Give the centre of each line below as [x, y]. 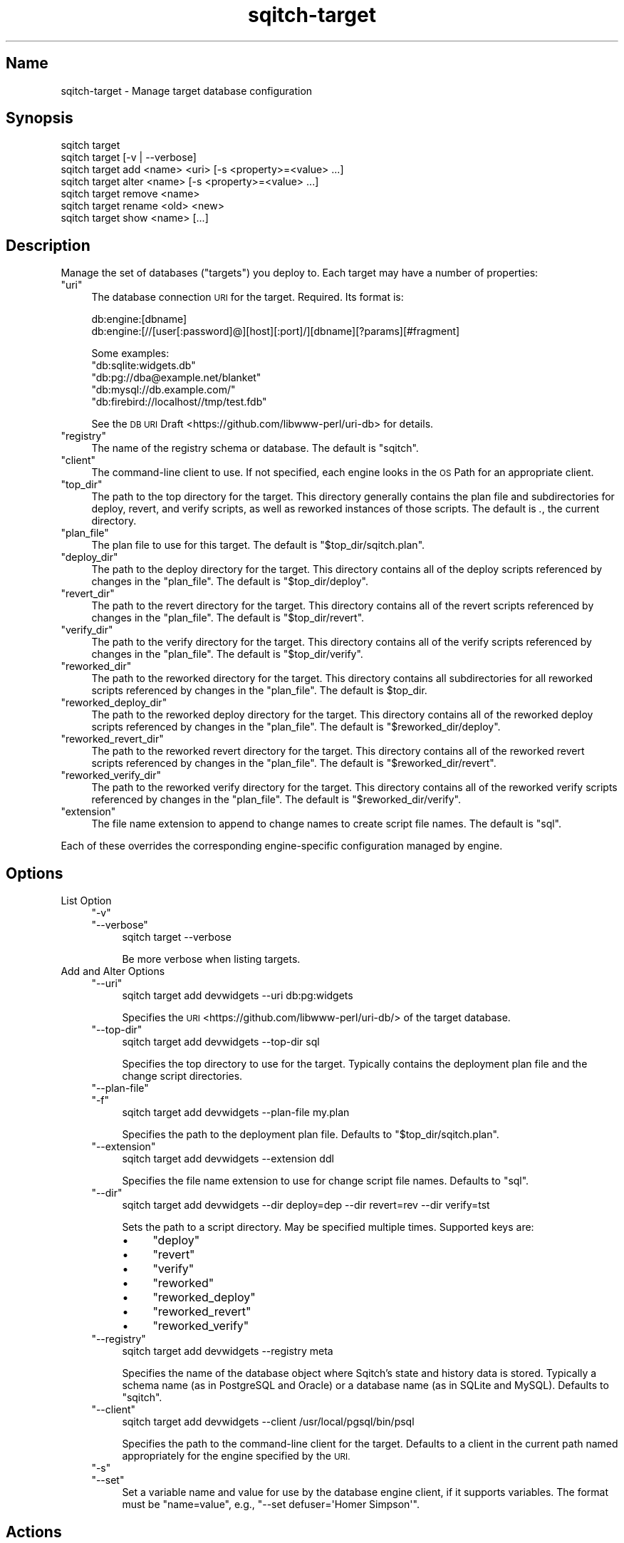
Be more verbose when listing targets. [211, 959]
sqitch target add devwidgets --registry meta [228, 1351]
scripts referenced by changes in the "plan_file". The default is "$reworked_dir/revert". [294, 763]
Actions [34, 1532]
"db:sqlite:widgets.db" [144, 366]
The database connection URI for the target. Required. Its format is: [248, 297]
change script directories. [182, 1076]
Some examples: [130, 354]
